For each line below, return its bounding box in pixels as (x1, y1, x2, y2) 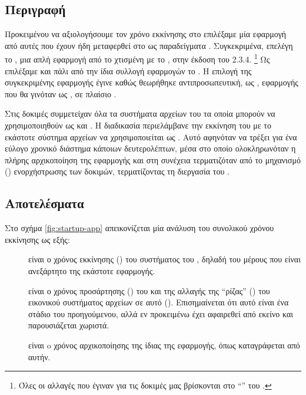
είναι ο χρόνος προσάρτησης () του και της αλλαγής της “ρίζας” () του (28, 284, 270, 297)
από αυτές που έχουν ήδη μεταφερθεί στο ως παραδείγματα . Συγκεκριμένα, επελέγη (5, 39, 293, 51)
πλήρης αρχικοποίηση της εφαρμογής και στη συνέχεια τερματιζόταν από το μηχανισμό (5, 153, 301, 166)
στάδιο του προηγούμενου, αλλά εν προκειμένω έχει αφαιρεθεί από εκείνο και (28, 307, 294, 320)
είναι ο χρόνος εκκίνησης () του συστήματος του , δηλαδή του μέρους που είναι (28, 253, 301, 265)
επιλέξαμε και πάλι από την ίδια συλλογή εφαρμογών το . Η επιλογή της (5, 64, 252, 77)
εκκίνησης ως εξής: (5, 233, 70, 245)
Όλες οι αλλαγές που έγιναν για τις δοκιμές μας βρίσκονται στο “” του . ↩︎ (18, 379, 272, 391)
